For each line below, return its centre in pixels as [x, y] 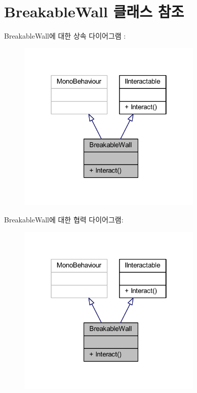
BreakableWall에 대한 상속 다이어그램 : [65, 36]
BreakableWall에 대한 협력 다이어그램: [64, 219]
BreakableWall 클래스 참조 [94, 11]
